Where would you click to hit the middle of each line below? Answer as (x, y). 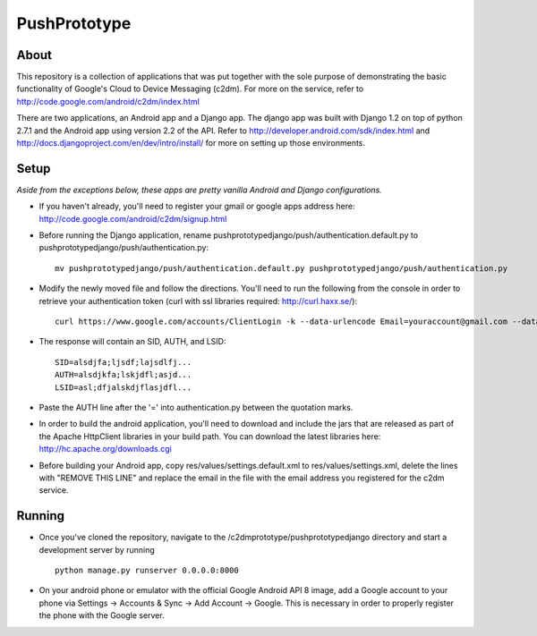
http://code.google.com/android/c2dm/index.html (108, 101)
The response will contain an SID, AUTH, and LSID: (132, 342)
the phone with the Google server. (102, 615)
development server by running (97, 549)
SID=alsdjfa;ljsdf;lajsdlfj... (124, 362)
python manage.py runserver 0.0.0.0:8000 (147, 571)
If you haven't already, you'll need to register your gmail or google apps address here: (197, 207)
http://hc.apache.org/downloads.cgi (105, 449)
